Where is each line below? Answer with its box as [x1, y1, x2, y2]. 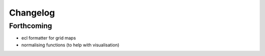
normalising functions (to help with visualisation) [21, 42, 120, 48]
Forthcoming [9, 21, 53, 30]
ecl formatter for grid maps [21, 35, 76, 41]
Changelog [9, 7, 55, 18]
